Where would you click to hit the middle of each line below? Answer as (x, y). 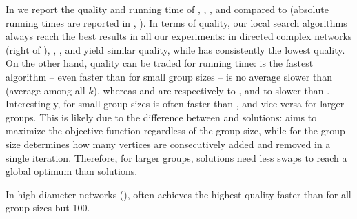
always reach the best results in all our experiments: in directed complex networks (179, 36)
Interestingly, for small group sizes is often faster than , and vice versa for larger (175, 104)
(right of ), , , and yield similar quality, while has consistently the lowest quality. (175, 49)
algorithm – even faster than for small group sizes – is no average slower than (169, 76)
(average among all (45, 90)
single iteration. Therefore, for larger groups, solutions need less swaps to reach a (176, 157)
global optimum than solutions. (72, 171)
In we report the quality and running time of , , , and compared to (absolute (167, 9)
